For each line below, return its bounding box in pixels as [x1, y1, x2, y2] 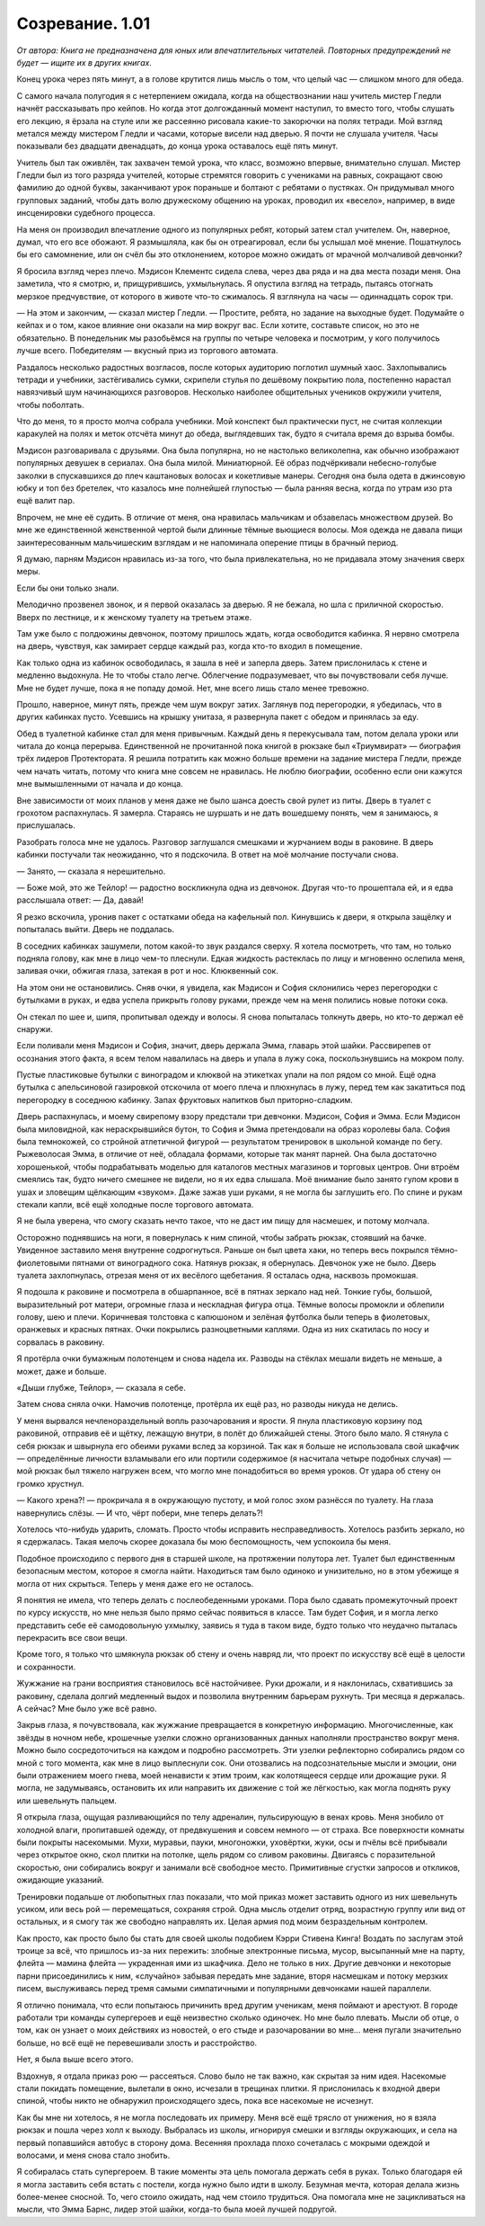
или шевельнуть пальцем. [16, 1794, 117, 1806]
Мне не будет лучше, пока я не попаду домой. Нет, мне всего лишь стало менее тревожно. [16, 682, 370, 693]
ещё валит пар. [16, 495, 75, 506]
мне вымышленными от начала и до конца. [16, 779, 183, 789]
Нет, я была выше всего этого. [16, 2054, 134, 2065]
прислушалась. [16, 820, 75, 831]
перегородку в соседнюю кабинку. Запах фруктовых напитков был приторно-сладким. [16, 1094, 354, 1105]
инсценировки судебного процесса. [16, 208, 156, 218]
